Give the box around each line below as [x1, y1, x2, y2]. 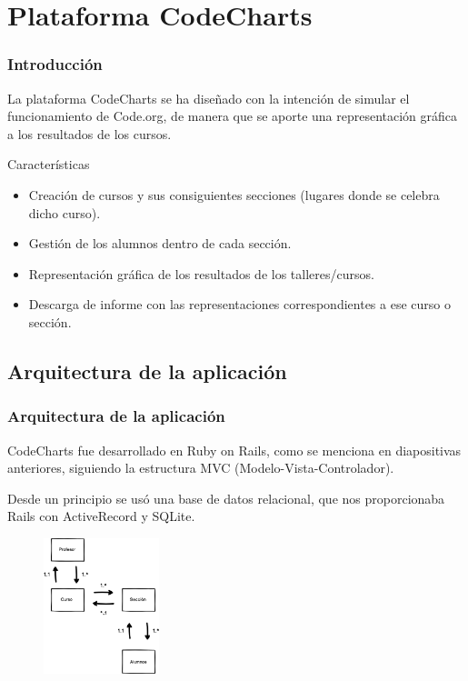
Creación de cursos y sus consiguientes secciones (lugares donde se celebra [28, 185, 440, 204]
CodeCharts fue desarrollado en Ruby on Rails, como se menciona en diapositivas [7, 440, 462, 459]
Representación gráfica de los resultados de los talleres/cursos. [28, 264, 374, 283]
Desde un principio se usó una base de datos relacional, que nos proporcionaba [7, 488, 445, 507]
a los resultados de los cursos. [7, 124, 172, 143]
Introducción [7, 53, 103, 75]
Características [7, 155, 90, 174]
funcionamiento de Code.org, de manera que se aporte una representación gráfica [7, 106, 458, 125]
